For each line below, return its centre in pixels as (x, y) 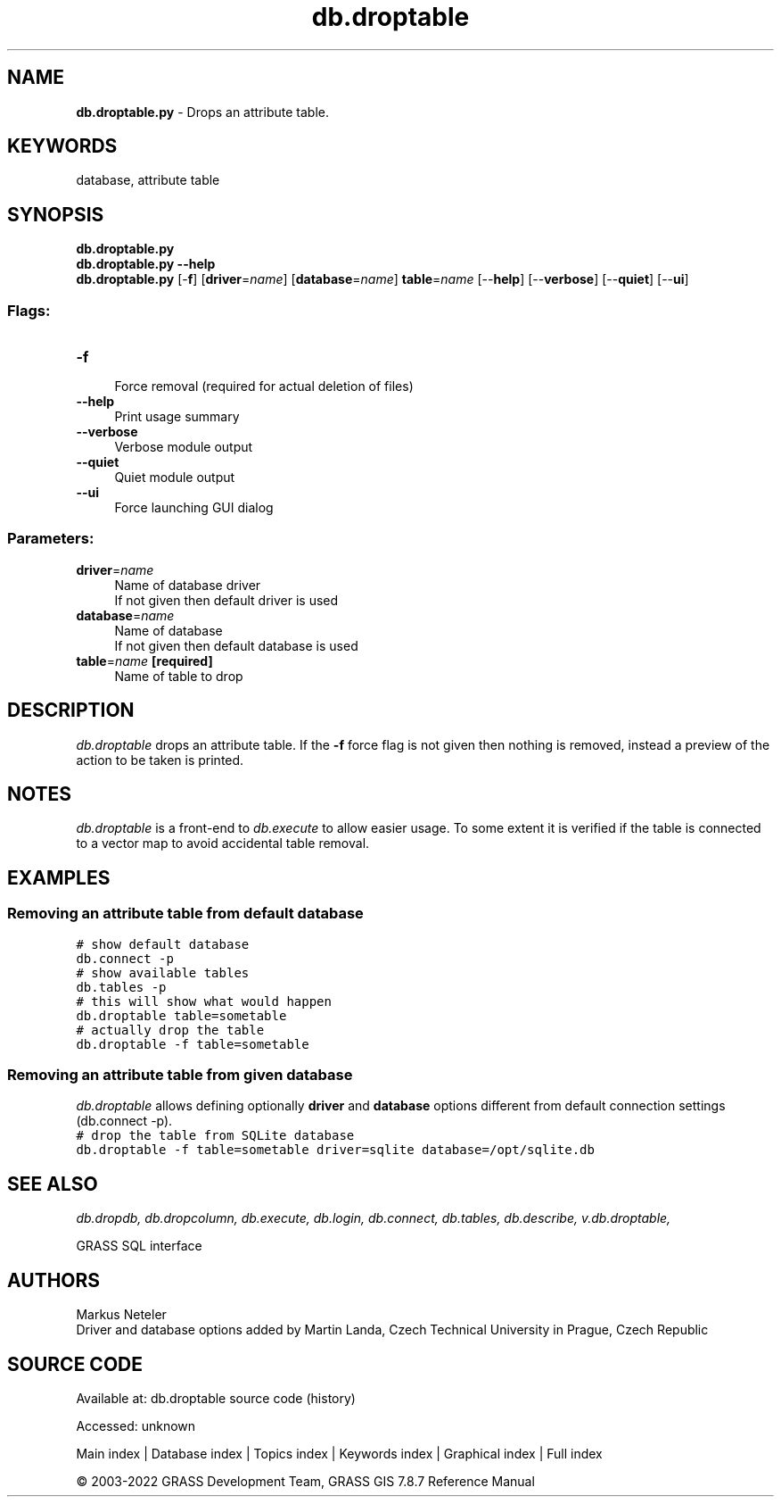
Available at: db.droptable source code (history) (216, 1398)
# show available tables (163, 972)
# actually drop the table (170, 1030)
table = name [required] (144, 661)
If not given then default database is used (236, 645)
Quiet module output (175, 478)
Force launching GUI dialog (194, 508)
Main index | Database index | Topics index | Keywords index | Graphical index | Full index (339, 1453)
